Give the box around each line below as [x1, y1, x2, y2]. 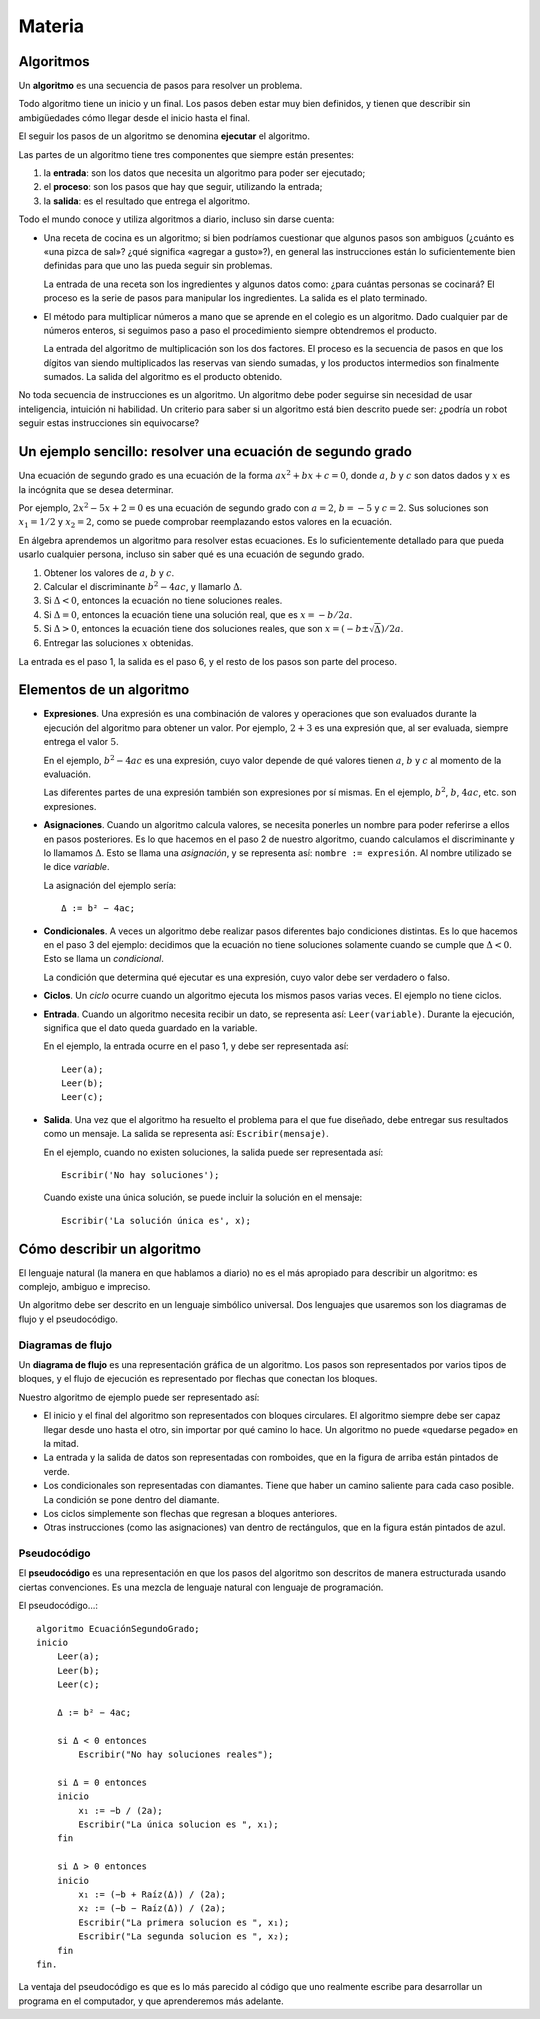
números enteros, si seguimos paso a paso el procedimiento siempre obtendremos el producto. [43, 324, 437, 336]
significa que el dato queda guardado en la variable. [43, 1021, 258, 1034]
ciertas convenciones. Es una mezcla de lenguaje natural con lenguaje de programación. [18, 1581, 384, 1593]
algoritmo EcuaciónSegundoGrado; [36, 1623, 200, 1634]
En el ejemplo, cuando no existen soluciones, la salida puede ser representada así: [43, 1146, 384, 1158]
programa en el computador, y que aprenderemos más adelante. [18, 1995, 284, 2007]
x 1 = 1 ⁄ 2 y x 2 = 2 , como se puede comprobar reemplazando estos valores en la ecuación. [18, 516, 393, 530]
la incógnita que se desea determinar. [18, 483, 174, 495]
